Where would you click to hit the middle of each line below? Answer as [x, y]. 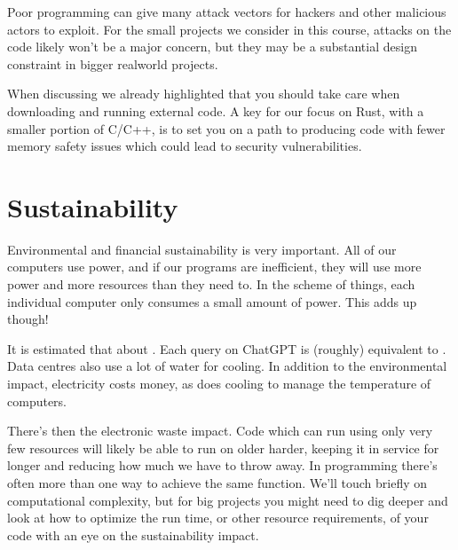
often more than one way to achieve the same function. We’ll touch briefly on [217, 483]
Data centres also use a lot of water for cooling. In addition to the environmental [227, 366]
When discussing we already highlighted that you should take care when [204, 94]
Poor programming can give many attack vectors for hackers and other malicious [227, 12]
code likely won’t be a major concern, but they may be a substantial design [212, 47]
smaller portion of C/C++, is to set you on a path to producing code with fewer [226, 128]
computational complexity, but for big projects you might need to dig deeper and [228, 500]
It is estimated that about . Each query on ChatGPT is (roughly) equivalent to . [227, 348]
